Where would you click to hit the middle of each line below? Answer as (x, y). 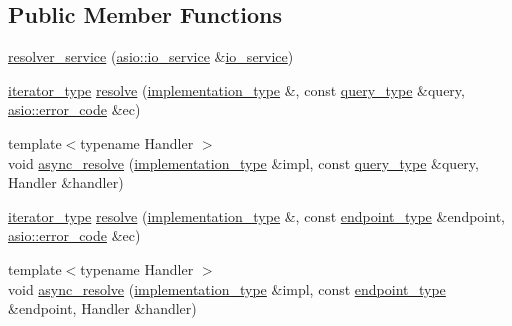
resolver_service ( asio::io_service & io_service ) (151, 56)
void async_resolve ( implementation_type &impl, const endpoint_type (227, 288)
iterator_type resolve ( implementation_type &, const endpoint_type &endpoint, (256, 215)
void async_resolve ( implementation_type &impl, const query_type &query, (243, 162)
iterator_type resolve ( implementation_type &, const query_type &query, (236, 89)
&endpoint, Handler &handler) (102, 308)
